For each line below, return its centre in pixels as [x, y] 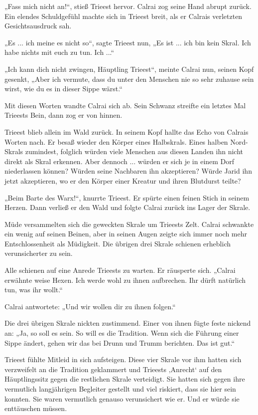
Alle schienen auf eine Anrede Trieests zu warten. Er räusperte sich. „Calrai [120, 270]
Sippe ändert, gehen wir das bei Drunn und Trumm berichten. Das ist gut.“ [120, 342]
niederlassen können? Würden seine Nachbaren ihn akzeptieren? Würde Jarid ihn [128, 171]
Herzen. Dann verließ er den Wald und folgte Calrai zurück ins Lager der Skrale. [128, 207]
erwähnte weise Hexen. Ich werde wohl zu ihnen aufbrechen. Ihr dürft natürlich [125, 280]
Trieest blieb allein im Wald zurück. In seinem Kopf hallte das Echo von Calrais [127, 131]
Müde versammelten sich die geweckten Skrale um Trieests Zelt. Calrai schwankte [129, 224]
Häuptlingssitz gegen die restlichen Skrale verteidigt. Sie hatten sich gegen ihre [125, 379]
